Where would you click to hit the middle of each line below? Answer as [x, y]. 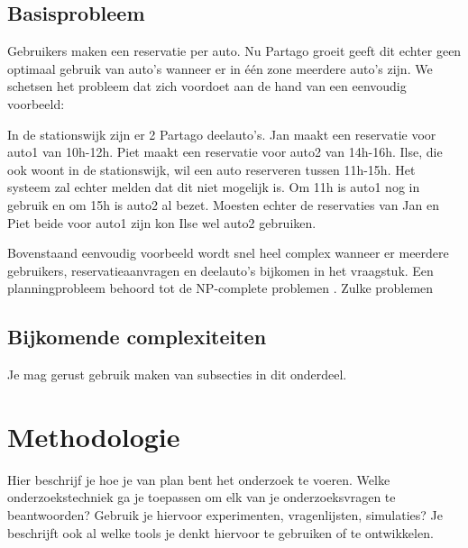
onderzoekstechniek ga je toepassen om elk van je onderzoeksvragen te [202, 497]
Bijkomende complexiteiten [137, 337]
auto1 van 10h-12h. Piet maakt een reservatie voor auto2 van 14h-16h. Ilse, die [225, 152]
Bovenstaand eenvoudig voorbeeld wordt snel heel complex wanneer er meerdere [228, 253]
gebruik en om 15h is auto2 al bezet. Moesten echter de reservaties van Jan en [223, 204]
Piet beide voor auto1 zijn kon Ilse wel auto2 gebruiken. [162, 222]
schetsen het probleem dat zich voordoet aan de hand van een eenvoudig [207, 86]
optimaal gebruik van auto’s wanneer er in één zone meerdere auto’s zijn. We [220, 68]
